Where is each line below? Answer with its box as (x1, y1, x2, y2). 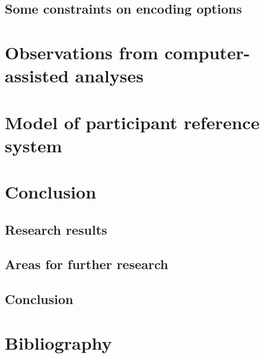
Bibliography (5, 330, 112, 354)
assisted (5, 63, 69, 88)
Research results (5, 220, 107, 238)
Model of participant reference (5, 110, 260, 134)
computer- (164, 40, 250, 64)
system (5, 133, 62, 157)
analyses (75, 63, 144, 88)
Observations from (5, 40, 158, 64)
